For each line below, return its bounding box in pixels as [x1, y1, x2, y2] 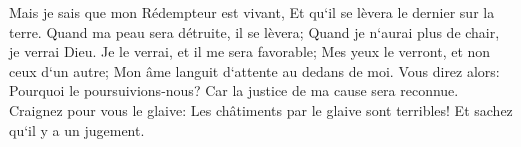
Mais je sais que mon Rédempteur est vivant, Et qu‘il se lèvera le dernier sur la [9, 2, 495, 22]
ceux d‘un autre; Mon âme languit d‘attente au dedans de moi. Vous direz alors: [9, 60, 500, 81]
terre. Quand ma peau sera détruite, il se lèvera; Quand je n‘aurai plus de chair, [9, 21, 500, 42]
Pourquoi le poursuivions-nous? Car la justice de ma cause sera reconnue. [9, 80, 459, 101]
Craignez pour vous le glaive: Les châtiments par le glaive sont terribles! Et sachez [9, 99, 513, 120]
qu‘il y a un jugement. [9, 119, 145, 140]
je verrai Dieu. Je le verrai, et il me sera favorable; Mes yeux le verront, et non [9, 41, 491, 62]
